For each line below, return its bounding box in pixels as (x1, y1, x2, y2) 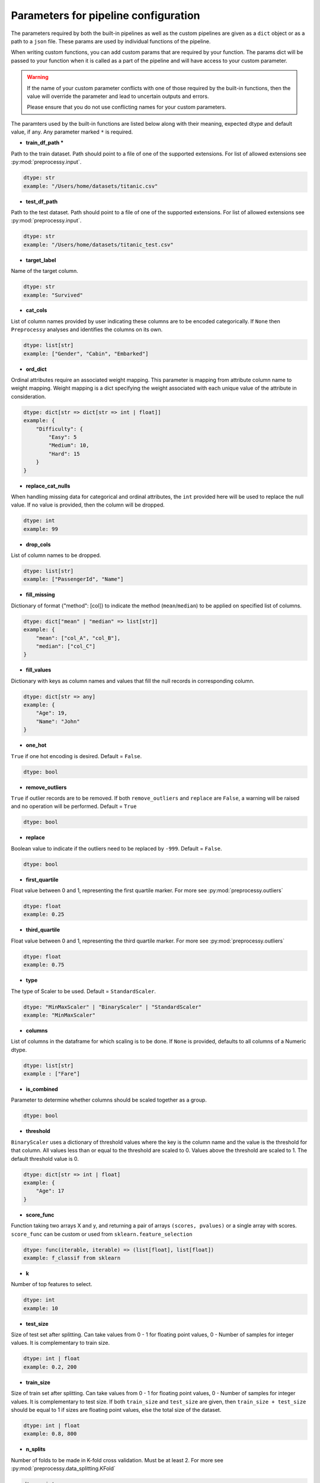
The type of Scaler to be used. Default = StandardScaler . (11, 988, 156, 995)
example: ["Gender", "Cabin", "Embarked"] (23, 350, 149, 357)
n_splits (25, 1446, 46, 1453)
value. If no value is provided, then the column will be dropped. (11, 501, 165, 508)
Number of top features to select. (11, 1281, 92, 1288)
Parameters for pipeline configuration (11, 9, 201, 22)
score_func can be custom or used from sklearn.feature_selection (11, 1230, 193, 1237)
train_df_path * (25, 139, 64, 147)
